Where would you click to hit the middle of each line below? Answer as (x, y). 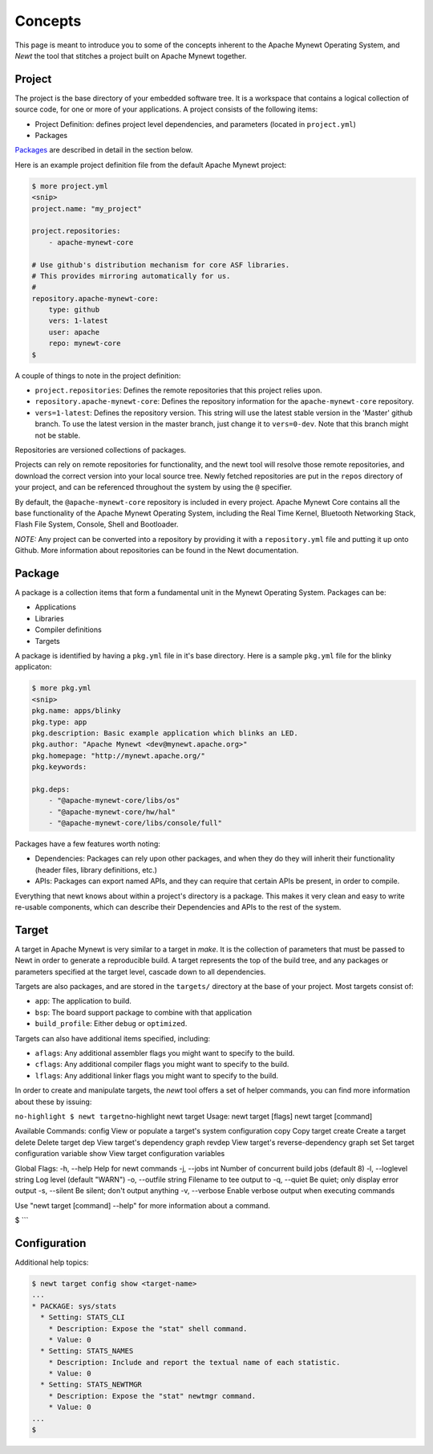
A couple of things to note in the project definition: (98, 375)
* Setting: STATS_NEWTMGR (91, 1385)
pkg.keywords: (59, 767)
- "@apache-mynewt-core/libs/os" (114, 800)
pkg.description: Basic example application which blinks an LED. (165, 733)
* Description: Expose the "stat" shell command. (148, 1328)
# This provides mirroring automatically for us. (131, 276)
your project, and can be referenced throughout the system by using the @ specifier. (154, 487)
